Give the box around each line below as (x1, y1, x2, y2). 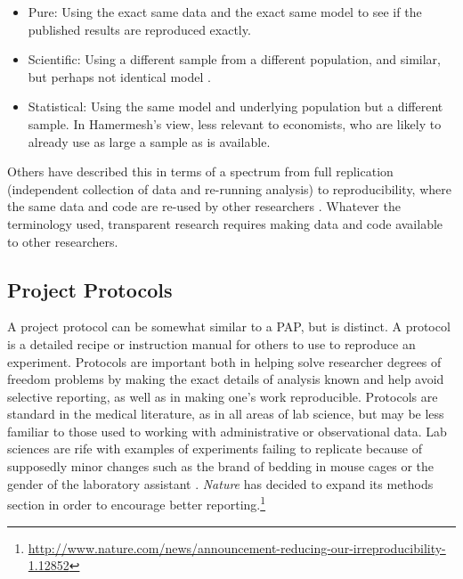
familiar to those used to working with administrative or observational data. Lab (7, 421, 447, 440)
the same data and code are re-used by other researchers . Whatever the (7, 197, 401, 216)
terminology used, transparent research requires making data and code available (7, 214, 443, 232)
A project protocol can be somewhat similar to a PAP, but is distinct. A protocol (7, 317, 451, 336)
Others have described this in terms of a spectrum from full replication (7, 162, 394, 181)
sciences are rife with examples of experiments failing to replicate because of (7, 439, 422, 458)
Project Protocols (7, 275, 173, 303)
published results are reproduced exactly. (28, 20, 251, 38)
